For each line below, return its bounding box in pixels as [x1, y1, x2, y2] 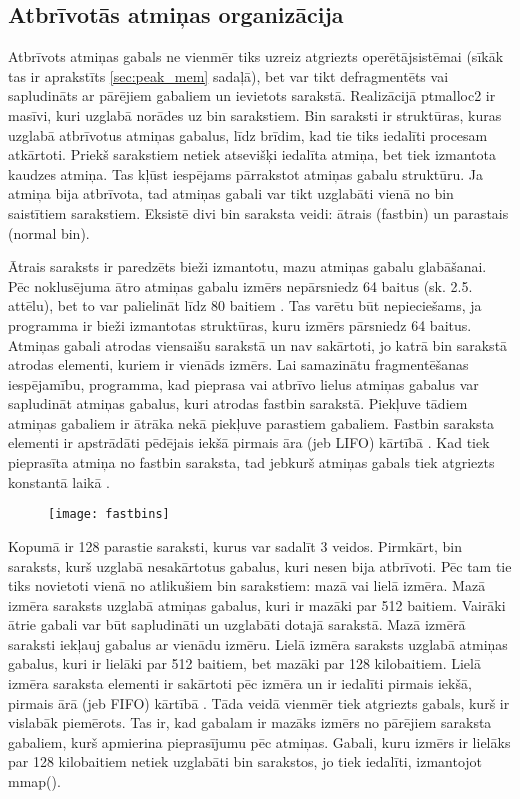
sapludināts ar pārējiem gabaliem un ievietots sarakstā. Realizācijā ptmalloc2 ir [8, 85, 496, 106]
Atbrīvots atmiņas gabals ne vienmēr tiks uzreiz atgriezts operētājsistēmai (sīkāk [8, 46, 504, 67]
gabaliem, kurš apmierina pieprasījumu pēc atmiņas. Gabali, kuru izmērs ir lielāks [8, 731, 511, 752]
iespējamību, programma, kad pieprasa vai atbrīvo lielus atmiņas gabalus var [8, 373, 479, 394]
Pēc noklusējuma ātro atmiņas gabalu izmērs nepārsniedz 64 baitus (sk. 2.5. [8, 275, 473, 296]
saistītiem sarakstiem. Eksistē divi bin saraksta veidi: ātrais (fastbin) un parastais [8, 202, 509, 223]
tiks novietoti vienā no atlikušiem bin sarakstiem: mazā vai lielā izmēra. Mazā [8, 575, 486, 596]
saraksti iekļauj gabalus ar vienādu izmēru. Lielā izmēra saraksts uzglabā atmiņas [8, 633, 508, 654]
